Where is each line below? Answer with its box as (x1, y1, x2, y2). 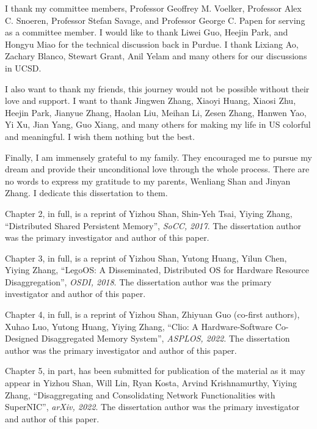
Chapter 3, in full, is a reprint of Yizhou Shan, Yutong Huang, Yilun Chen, (5, 251, 287, 264)
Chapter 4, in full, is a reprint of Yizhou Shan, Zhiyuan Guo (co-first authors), (5, 308, 300, 321)
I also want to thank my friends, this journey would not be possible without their (5, 82, 310, 95)
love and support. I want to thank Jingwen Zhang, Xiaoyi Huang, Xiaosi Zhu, (5, 94, 296, 107)
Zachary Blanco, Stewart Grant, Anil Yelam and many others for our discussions (5, 50, 307, 62)
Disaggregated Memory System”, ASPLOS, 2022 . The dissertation (41, 332, 290, 345)
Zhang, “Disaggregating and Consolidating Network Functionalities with (5, 388, 275, 401)
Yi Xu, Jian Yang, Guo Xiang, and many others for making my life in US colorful (5, 118, 311, 131)
